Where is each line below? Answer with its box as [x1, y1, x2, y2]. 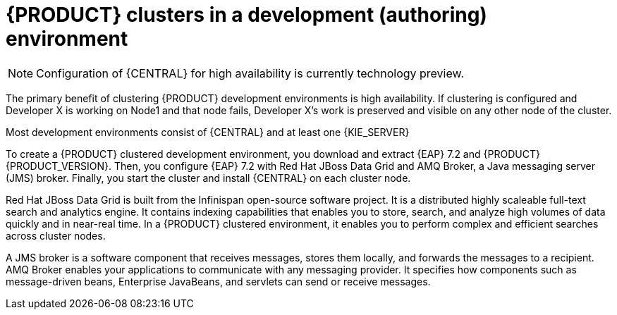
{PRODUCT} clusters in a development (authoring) [6, 3, 487, 27]
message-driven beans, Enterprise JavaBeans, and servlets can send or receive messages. [6, 275, 431, 288]
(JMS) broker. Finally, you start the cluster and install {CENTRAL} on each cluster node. [6, 171, 411, 184]
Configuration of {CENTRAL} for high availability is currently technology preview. [36, 66, 465, 80]
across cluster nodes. [6, 229, 106, 242]
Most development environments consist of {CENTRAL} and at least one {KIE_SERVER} [6, 125, 410, 138]
